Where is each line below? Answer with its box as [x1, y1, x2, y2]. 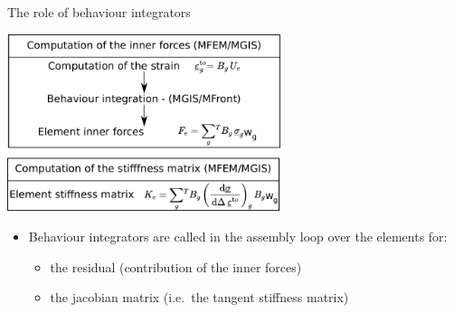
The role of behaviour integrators [7, 3, 191, 21]
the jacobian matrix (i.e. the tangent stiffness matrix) [50, 288, 349, 307]
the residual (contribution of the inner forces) [50, 257, 302, 276]
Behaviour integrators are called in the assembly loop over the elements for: [28, 227, 448, 246]
